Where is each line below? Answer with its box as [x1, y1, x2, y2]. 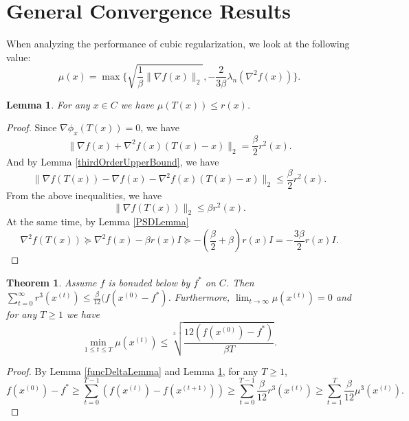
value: [6, 49, 31, 64]
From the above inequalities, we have [6, 187, 162, 202]
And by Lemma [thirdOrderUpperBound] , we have [6, 155, 219, 169]
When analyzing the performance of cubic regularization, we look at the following [6, 36, 350, 51]
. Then [225, 275, 254, 289]
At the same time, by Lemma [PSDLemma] [6, 214, 189, 229]
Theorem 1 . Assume [6, 275, 97, 289]
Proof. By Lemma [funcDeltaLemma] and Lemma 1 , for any [6, 363, 258, 378]
